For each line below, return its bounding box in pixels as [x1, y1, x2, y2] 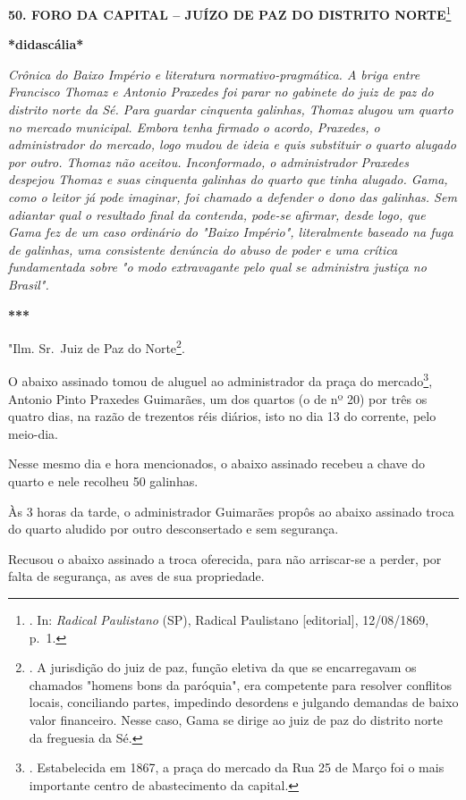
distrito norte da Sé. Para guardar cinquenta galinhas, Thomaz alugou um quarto [8, 100, 453, 119]
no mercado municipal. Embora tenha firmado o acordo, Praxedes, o [8, 117, 380, 136]
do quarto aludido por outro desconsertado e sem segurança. [8, 519, 339, 538]
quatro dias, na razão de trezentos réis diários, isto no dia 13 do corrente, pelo [8, 407, 436, 425]
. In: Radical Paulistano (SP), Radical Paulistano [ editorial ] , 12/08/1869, [29, 611, 429, 628]
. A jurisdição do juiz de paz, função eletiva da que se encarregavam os [29, 658, 417, 677]
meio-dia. [8, 424, 58, 442]
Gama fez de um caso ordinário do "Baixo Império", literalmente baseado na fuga [8, 223, 453, 241]
